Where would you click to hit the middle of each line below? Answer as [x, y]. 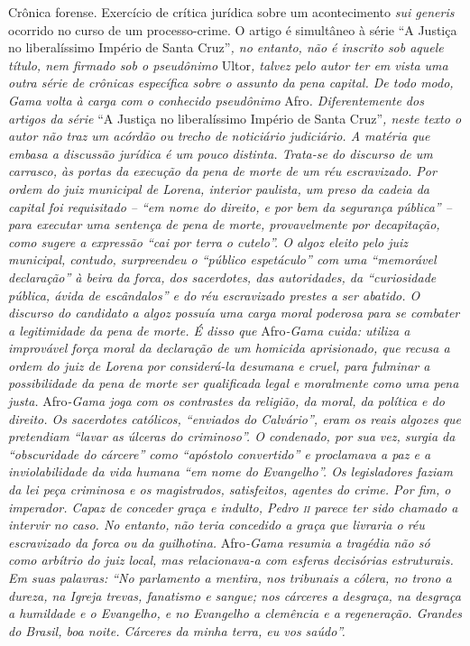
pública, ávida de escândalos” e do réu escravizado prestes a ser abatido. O [214, 295]
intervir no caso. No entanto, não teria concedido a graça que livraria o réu [217, 525]
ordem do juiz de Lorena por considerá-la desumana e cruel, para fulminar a [219, 365]
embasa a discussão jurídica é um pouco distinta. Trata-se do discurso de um [221, 153]
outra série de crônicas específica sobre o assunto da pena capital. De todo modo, [231, 83]
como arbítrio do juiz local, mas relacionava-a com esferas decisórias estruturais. [231, 560]
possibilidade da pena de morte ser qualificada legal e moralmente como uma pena [234, 383]
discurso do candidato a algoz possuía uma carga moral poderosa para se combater [234, 313]
